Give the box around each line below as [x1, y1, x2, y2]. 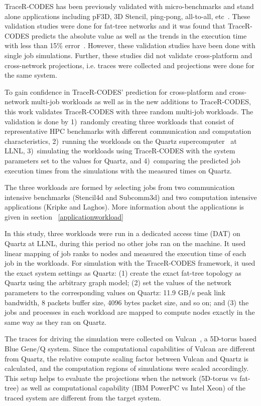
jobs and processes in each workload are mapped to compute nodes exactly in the [5, 307, 255, 317]
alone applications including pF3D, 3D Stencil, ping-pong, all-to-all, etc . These [5, 11, 250, 21]
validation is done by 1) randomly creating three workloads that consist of [5, 116, 234, 126]
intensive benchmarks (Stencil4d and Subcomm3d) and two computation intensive [5, 191, 257, 202]
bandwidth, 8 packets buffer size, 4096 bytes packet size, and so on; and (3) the [5, 297, 249, 307]
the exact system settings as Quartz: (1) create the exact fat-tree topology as [5, 267, 241, 278]
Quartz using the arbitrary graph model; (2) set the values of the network [5, 277, 231, 288]
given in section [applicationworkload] [5, 211, 123, 222]
